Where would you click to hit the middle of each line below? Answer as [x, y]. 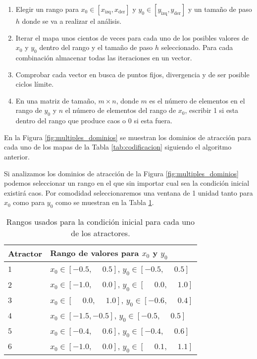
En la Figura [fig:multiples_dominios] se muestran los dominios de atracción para [128, 137]
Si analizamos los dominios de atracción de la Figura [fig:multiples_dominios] [121, 173]
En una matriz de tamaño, [56, 100]
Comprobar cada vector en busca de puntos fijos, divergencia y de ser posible [132, 74]
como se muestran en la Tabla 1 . [105, 202]
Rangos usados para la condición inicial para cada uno [101, 222]
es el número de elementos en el [197, 100]
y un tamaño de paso [220, 9]
